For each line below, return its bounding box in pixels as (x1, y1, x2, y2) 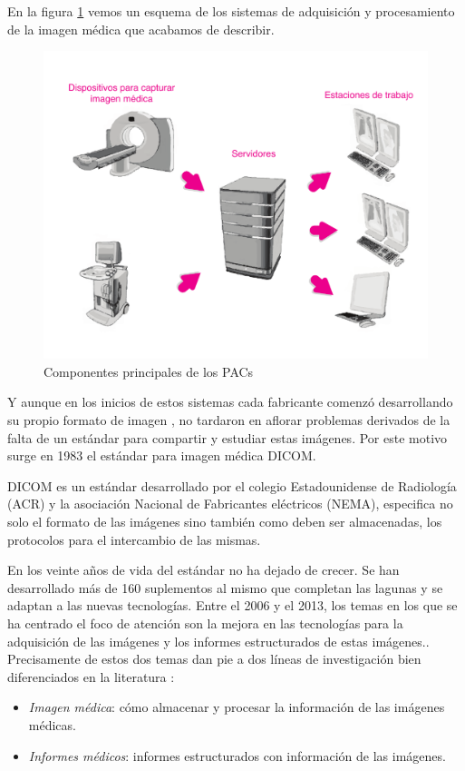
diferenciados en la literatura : (7, 667, 175, 686)
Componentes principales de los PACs (44, 361, 254, 381)
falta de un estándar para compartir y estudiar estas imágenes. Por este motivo (7, 428, 448, 447)
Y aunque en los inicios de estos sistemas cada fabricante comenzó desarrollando (7, 392, 453, 411)
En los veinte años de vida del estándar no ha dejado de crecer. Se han (7, 560, 400, 579)
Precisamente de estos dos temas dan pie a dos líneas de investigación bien (7, 649, 421, 668)
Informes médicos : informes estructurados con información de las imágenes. (28, 746, 446, 765)
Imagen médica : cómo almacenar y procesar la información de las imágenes (28, 697, 445, 717)
